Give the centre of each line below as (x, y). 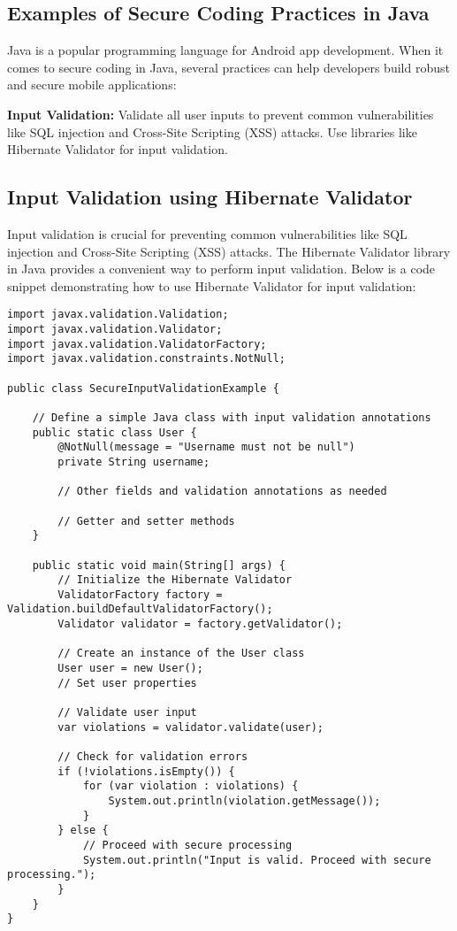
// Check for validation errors (153, 757)
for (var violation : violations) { (190, 786)
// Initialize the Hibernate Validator (175, 580)
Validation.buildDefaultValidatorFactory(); (140, 609)
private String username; (134, 462)
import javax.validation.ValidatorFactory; (137, 344)
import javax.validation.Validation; (118, 315)
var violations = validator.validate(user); (190, 727)
